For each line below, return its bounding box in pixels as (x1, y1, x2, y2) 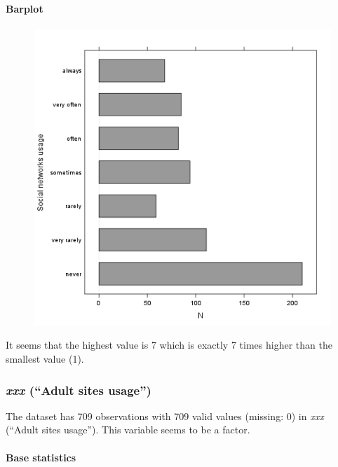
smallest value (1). (6, 351, 84, 365)
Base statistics (6, 449, 76, 464)
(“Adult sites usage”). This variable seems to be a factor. (6, 422, 250, 437)
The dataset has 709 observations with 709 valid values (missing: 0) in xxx (6, 408, 324, 423)
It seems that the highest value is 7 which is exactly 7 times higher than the (6, 337, 332, 352)
